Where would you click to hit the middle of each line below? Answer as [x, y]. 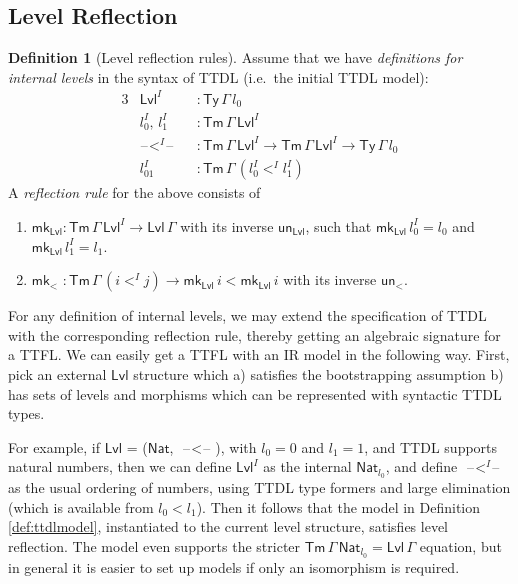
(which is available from [81, 506]
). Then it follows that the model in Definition [338, 506]
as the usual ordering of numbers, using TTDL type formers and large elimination [259, 487]
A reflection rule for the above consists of [134, 192]
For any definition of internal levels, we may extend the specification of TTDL [247, 315]
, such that [338, 225]
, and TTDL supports [431, 446]
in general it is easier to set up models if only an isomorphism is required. [234, 566]
